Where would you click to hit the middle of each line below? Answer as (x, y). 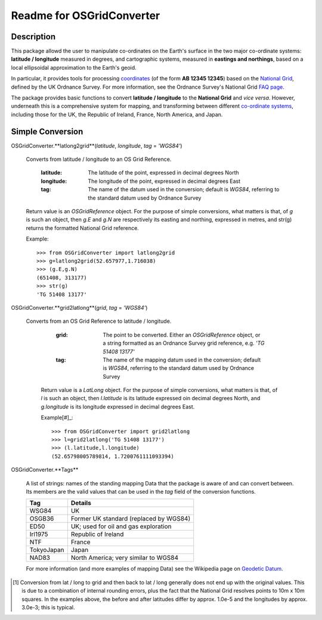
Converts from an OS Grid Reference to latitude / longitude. (99, 321)
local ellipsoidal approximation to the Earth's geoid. (74, 67)
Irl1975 (39, 534)
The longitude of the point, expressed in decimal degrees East (164, 181)
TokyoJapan (47, 550)
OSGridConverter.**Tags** (45, 470)
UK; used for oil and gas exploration (121, 526)
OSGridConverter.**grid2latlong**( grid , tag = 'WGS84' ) (79, 307)
